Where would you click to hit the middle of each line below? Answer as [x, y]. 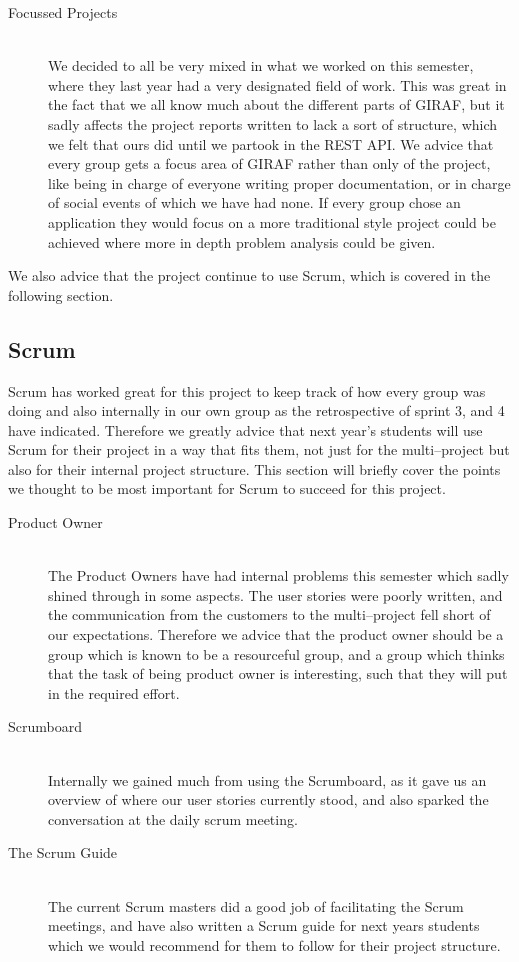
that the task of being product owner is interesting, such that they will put [278, 673]
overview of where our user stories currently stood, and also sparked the [268, 799]
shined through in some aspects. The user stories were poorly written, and [275, 594]
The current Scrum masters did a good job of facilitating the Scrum [256, 905]
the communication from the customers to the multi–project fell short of [269, 614]
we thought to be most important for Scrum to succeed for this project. [227, 488]
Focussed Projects [63, 12]
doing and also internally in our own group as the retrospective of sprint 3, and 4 [256, 410]
